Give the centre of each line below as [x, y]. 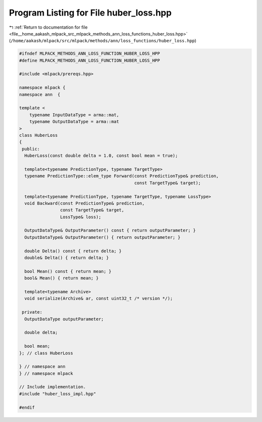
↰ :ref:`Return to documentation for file [48, 27]
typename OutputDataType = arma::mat [74, 122]
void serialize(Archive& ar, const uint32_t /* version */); [99, 299]
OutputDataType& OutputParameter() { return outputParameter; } [102, 237]
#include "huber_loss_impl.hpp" [58, 394]
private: [32, 312]
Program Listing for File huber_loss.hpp [90, 13]
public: [31, 149]
